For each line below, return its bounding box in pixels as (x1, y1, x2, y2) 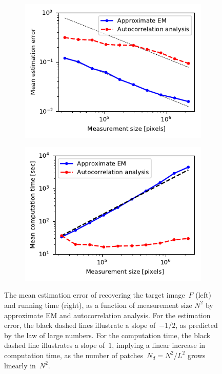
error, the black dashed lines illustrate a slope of (4, 320, 156, 330)
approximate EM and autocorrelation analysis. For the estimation (4, 309, 211, 320)
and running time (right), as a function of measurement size (4, 299, 192, 310)
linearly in (4, 360, 36, 370)
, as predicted (175, 320, 218, 330)
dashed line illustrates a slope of (4, 340, 105, 350)
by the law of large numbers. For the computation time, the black (4, 329, 211, 340)
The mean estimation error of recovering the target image (4, 289, 185, 300)
